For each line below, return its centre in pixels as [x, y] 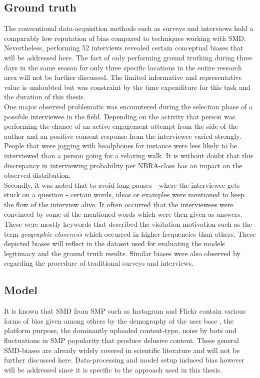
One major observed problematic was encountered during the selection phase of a [128, 106]
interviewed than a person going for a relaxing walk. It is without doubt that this [129, 155]
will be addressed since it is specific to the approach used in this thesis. [113, 369]
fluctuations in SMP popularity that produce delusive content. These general [121, 340]
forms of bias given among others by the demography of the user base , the [119, 320]
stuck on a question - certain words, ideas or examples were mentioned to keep [124, 194]
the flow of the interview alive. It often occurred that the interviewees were [119, 204]
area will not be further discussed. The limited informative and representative [123, 77]
